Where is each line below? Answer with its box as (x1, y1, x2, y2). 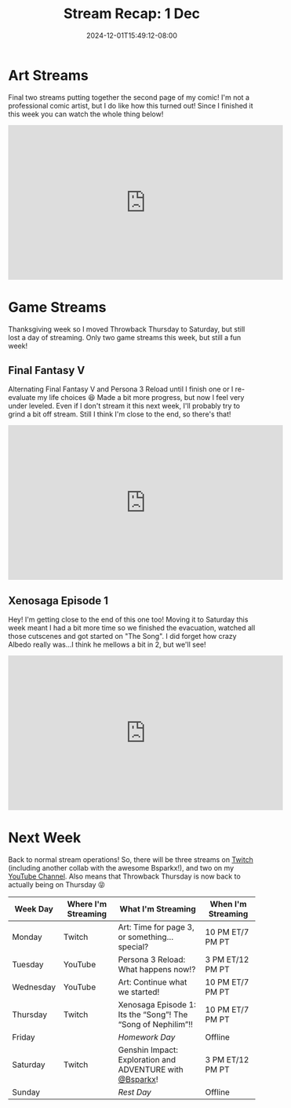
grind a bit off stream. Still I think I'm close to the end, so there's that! (8, 409, 231, 419)
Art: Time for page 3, (118, 922, 195, 933)
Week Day (14, 904, 53, 915)
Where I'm (67, 899, 107, 910)
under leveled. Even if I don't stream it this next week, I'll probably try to (8, 402, 241, 411)
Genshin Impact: (118, 1044, 179, 1055)
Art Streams (8, 66, 89, 84)
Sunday (12, 1087, 41, 1098)
